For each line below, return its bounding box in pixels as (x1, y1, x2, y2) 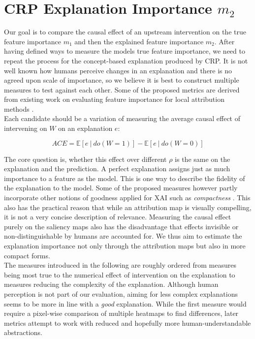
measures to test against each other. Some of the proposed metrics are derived (4, 84, 240, 94)
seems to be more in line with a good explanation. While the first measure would (4, 298, 247, 308)
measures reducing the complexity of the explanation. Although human (4, 279, 219, 289)
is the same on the (175, 154, 230, 164)
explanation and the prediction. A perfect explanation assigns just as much (4, 163, 230, 174)
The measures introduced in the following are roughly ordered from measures (4, 260, 236, 270)
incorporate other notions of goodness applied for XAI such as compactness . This (4, 192, 251, 203)
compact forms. (4, 250, 50, 260)
